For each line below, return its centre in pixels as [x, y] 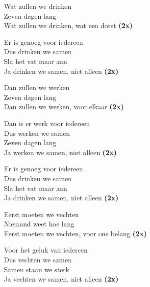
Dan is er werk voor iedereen [47, 123]
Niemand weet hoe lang [39, 224]
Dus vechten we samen [38, 260]
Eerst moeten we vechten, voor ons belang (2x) [75, 233]
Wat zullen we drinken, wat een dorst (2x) [68, 25]
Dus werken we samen [37, 133]
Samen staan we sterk [37, 269]
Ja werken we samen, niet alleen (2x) [61, 152]
